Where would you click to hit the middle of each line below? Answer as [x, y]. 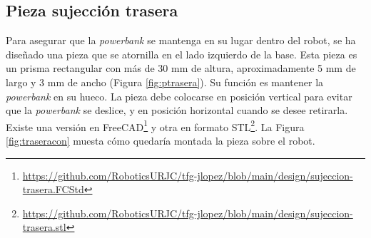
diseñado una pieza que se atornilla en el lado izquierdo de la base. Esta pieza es [182, 54]
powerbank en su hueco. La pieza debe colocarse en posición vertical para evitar [179, 96]
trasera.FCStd [53, 189]
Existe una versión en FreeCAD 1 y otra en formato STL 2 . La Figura [155, 125]
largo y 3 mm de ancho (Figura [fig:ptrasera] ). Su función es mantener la [165, 82]
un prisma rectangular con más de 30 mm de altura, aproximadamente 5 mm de [181, 68]
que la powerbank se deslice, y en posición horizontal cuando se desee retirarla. [177, 110]
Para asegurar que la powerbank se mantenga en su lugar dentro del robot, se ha [181, 40]
